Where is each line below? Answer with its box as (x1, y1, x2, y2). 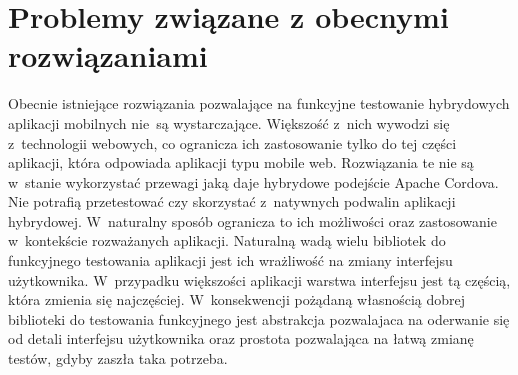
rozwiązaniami (8, 35, 208, 76)
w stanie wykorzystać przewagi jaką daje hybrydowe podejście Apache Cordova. (8, 171, 499, 192)
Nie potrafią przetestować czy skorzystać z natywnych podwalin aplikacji (8, 191, 456, 212)
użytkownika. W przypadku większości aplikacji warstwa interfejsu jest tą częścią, (8, 269, 511, 290)
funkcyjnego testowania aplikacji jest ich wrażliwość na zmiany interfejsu (8, 250, 453, 271)
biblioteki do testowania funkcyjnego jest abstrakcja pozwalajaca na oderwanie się (8, 308, 510, 329)
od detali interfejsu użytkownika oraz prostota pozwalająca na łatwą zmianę (8, 328, 474, 349)
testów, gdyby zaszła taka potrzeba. (8, 348, 228, 369)
